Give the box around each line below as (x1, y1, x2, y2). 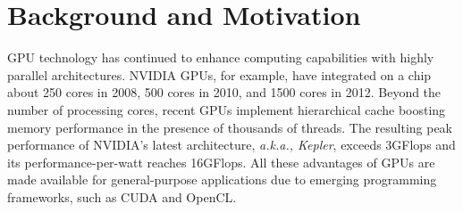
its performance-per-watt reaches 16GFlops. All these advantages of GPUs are (7, 152, 435, 171)
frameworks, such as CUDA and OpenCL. (7, 187, 237, 206)
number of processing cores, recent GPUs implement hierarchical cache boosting (7, 100, 446, 118)
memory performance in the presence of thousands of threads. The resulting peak (7, 118, 453, 136)
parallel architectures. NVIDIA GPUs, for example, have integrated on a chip (7, 65, 432, 84)
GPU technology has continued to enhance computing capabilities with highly (7, 48, 434, 67)
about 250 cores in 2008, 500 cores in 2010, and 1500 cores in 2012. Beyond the (7, 83, 442, 102)
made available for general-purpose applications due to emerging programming (7, 170, 437, 189)
